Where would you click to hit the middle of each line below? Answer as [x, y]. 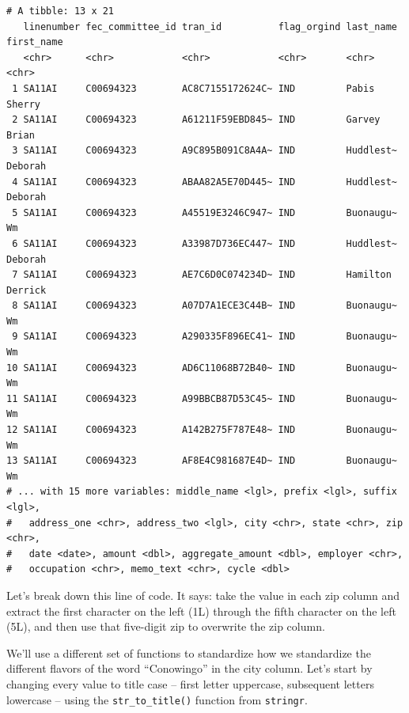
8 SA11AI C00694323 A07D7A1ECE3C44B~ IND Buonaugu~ [204, 306]
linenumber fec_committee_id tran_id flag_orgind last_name [210, 27]
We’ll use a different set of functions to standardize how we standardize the [189, 652]
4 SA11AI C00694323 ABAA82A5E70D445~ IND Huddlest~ [204, 182]
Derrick [27, 290]
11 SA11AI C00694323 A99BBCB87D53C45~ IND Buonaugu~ [202, 398]
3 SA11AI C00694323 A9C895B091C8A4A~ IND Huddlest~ [204, 151]
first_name [35, 42]
